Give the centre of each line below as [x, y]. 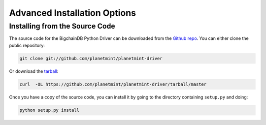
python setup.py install [50, 110]
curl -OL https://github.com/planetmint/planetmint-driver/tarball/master [113, 84]
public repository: [27, 45]
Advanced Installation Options [73, 13]
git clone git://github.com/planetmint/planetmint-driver [91, 58]
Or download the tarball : [34, 71]
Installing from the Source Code [62, 26]
